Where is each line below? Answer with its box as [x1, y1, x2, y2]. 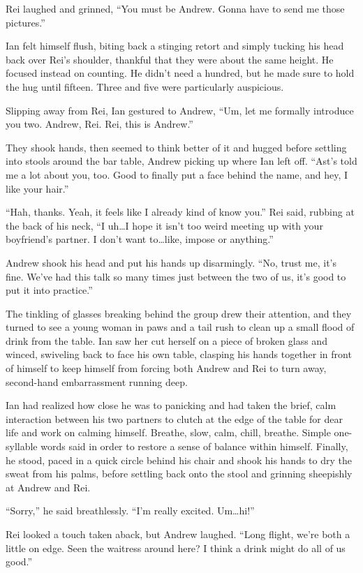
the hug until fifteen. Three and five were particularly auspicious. [6, 79, 284, 94]
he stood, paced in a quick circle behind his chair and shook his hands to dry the [6, 452, 352, 467]
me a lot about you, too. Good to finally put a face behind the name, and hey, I [6, 167, 348, 181]
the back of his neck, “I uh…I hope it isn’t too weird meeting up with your [6, 218, 323, 232]
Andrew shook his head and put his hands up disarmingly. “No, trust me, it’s [6, 255, 336, 269]
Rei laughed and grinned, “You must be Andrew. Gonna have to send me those [6, 1, 345, 15]
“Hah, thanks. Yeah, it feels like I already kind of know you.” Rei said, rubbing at [6, 204, 355, 219]
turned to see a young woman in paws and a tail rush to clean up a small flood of [6, 320, 355, 334]
